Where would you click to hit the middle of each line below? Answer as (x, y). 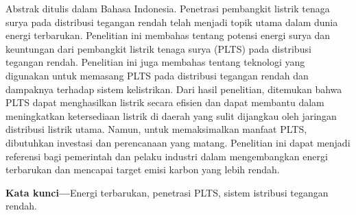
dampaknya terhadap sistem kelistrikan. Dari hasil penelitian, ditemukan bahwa (174, 89)
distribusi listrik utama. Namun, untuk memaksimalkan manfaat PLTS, (156, 129)
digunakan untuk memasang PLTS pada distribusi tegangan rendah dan (157, 75)
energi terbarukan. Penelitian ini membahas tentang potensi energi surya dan (168, 35)
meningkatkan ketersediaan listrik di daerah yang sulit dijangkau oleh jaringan (171, 115)
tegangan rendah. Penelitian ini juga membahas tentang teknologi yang (155, 62)
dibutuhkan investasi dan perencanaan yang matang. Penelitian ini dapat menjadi (178, 142)
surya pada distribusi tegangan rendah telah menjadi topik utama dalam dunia (172, 22)
